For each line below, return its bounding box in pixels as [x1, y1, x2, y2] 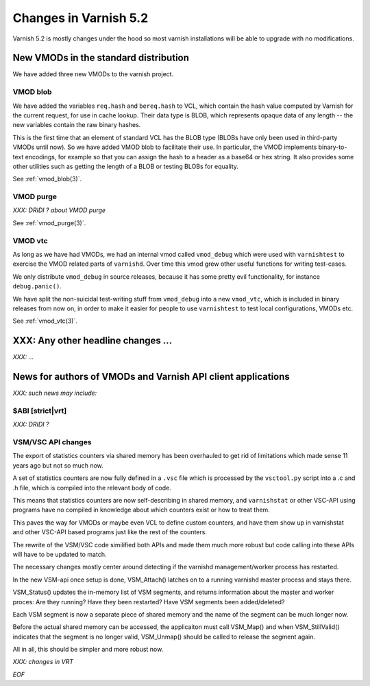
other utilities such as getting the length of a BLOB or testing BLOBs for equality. [12, 162, 239, 170]
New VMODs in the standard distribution [12, 52, 190, 64]
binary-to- [318, 143, 347, 151]
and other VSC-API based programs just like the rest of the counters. [12, 528, 207, 536]
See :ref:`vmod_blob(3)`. [12, 175, 82, 183]
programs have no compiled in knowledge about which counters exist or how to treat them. [12, 505, 270, 514]
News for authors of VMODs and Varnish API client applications [12, 371, 291, 382]
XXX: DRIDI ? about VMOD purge [12, 206, 106, 214]
